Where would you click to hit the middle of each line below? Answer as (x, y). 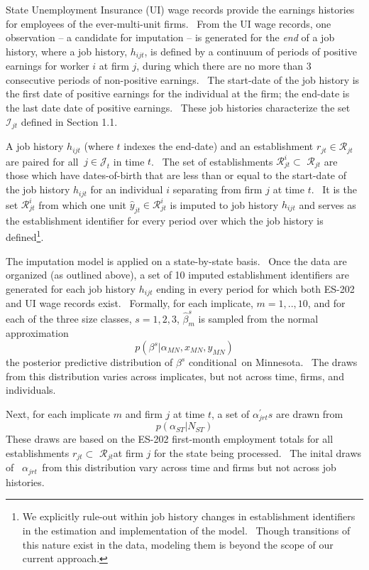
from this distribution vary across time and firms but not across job (189, 467)
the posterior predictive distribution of (89, 362)
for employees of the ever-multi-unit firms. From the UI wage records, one (169, 23)
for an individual (127, 189)
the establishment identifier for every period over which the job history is (165, 220)
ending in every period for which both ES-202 (255, 288)
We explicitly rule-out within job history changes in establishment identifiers (189, 516)
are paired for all (42, 161)
